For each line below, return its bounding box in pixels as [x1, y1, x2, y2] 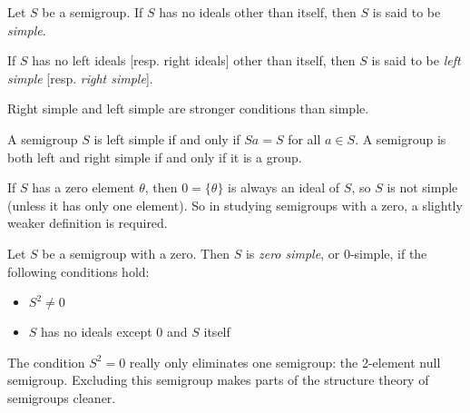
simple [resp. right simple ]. [7, 68, 153, 87]
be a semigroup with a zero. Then [42, 243, 230, 262]
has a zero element [32, 178, 135, 197]
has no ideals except [41, 322, 152, 341]
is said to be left [371, 51, 461, 70]
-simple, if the [349, 243, 427, 262]
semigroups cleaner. [7, 388, 116, 407]
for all [288, 129, 321, 148]
